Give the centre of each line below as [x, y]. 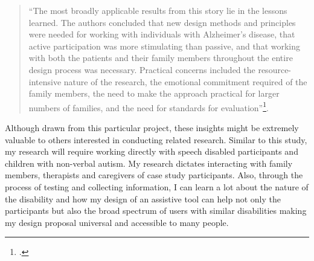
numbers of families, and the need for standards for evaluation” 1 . [149, 106]
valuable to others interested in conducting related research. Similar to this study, [156, 139]
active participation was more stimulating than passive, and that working [165, 46]
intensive [45, 81]
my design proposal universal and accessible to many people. [117, 222]
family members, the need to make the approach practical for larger [154, 93]
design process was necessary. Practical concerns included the [142, 69]
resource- [275, 69]
